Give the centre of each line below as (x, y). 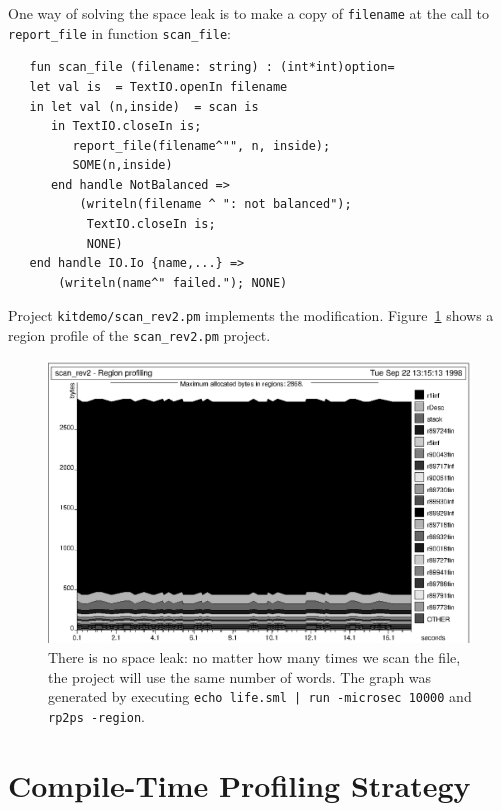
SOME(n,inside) (122, 165)
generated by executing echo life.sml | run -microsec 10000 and (260, 696)
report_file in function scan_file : (119, 32)
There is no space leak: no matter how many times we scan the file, (254, 656)
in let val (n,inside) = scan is (144, 106)
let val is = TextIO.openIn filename (158, 86)
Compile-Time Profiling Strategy (239, 784)
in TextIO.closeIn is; (126, 126)
